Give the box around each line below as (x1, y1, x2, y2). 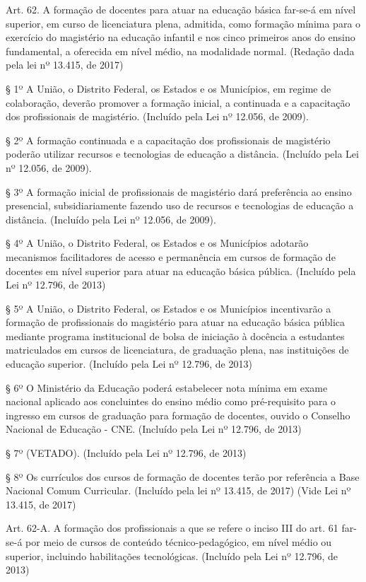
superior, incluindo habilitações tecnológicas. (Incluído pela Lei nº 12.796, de (6, 548, 338, 563)
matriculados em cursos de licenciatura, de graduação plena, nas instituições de (6, 342, 349, 357)
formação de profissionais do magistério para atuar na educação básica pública (6, 315, 346, 330)
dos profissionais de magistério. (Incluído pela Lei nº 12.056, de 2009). (6, 109, 309, 124)
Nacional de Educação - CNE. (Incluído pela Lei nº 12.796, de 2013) (6, 421, 302, 436)
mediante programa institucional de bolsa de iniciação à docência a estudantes (6, 328, 345, 343)
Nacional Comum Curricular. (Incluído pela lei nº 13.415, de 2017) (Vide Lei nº (6, 483, 351, 498)
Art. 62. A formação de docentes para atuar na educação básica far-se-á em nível (6, 2, 356, 16)
